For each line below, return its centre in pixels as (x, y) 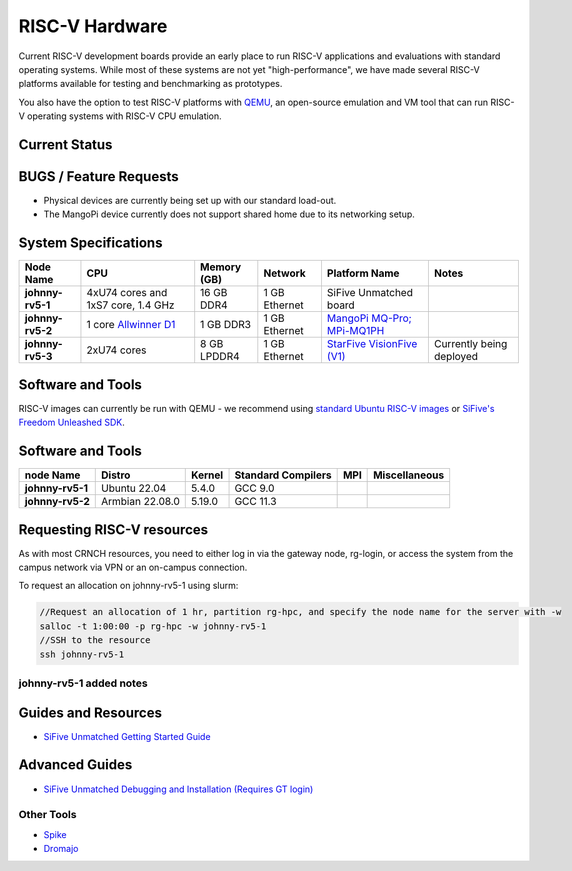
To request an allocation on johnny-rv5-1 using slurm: (128, 586)
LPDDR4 (220, 357)
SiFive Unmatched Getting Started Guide (127, 736)
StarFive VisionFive (372, 344)
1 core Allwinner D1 (131, 325)
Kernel (207, 475)
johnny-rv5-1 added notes (83, 683)
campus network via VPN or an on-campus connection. (133, 567)
